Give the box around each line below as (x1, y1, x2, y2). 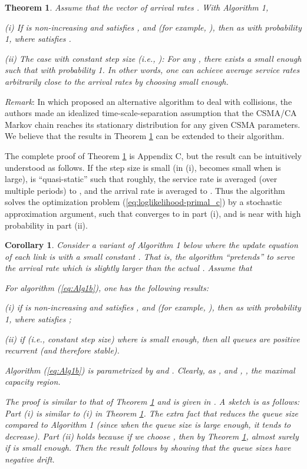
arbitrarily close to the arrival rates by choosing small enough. (5, 75, 229, 87)
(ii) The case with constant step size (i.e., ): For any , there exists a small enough (5, 52, 302, 64)
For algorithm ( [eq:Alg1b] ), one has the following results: (5, 281, 209, 293)
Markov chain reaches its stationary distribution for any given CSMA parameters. (5, 118, 301, 130)
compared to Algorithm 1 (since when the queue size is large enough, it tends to (5, 418, 291, 431)
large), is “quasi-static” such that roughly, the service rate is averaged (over (5, 173, 278, 185)
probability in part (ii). (5, 219, 88, 231)
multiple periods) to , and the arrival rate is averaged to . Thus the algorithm (5, 184, 285, 196)
